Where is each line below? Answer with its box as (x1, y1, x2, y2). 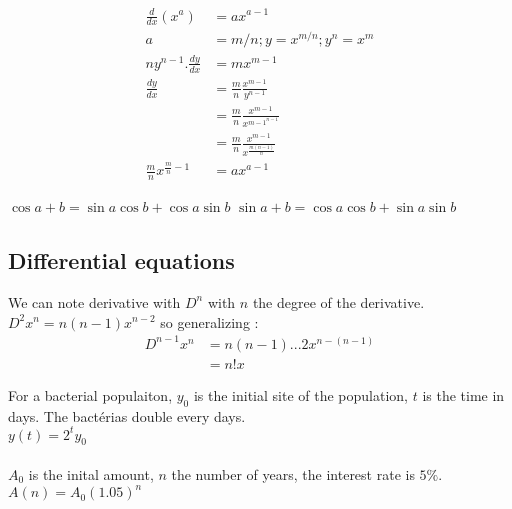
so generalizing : (160, 311, 259, 332)
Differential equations (8, 245, 235, 276)
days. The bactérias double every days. (8, 405, 246, 426)
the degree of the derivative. (252, 291, 425, 312)
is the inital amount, (28, 464, 154, 484)
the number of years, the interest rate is (171, 464, 415, 484)
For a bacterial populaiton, (8, 384, 173, 405)
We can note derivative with (8, 291, 181, 312)
